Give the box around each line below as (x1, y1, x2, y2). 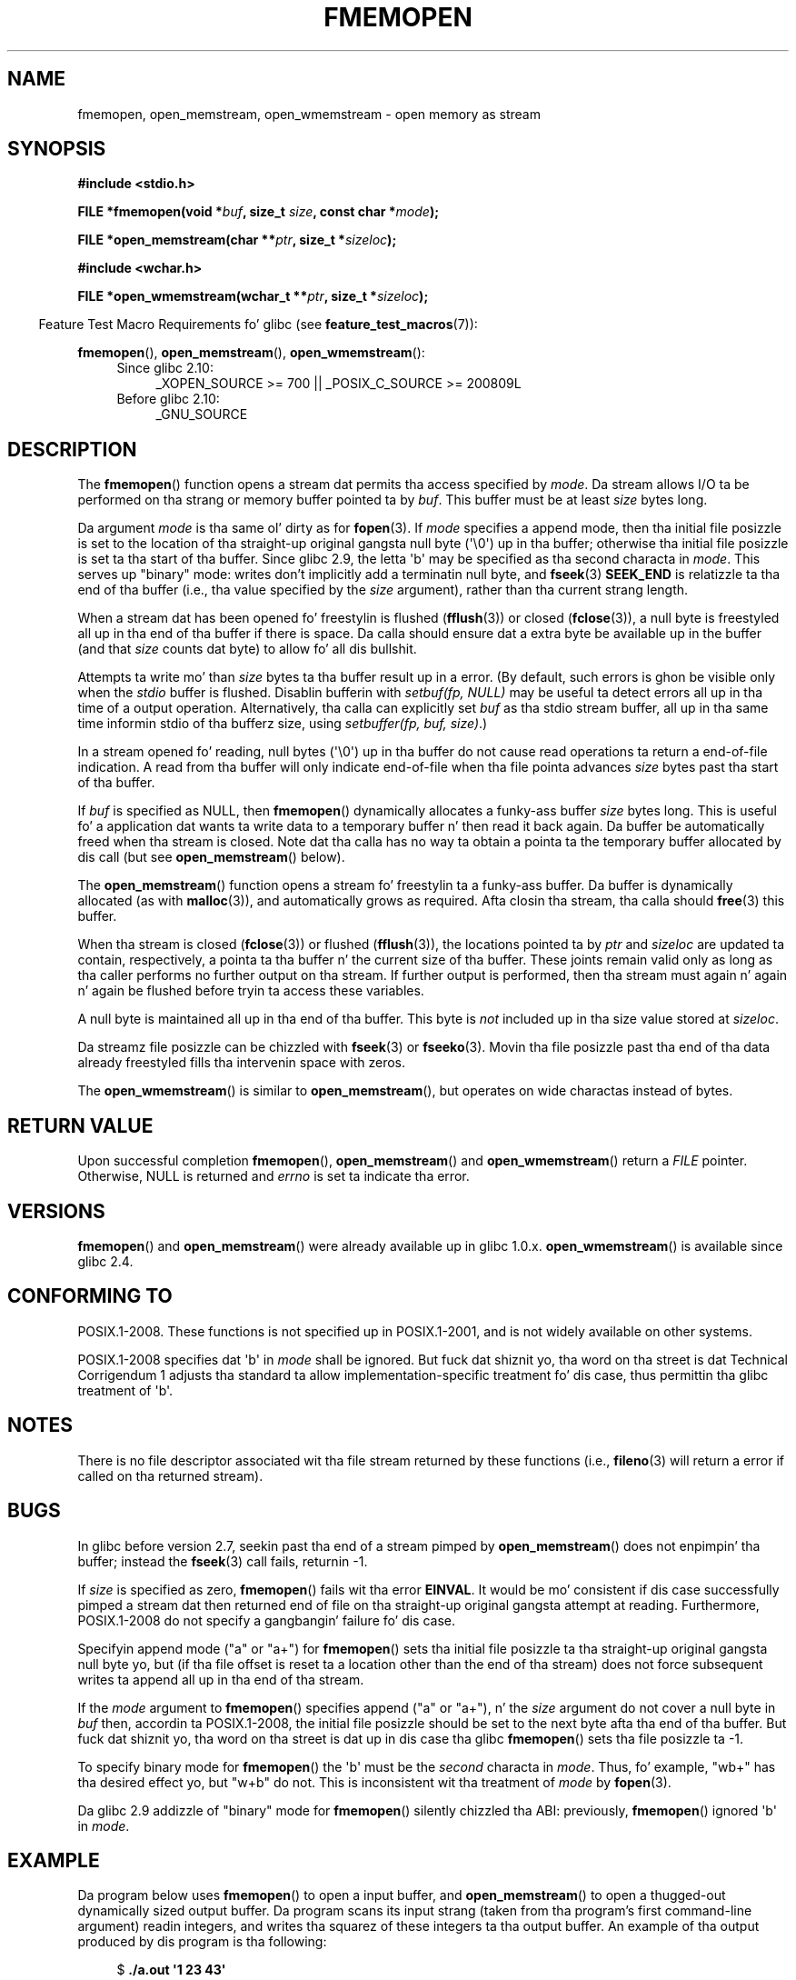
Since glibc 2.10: (116, 360, 214, 376)
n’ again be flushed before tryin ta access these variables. (77, 983, 424, 999)
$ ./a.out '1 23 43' (116, 1962, 226, 1978)
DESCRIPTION (7, 437, 137, 461)
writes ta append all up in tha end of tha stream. (77, 1671, 364, 1687)
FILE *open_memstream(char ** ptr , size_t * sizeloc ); (77, 232, 397, 248)
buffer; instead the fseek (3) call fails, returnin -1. (77, 1553, 368, 1569)
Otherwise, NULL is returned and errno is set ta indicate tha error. (77, 1168, 470, 1185)
